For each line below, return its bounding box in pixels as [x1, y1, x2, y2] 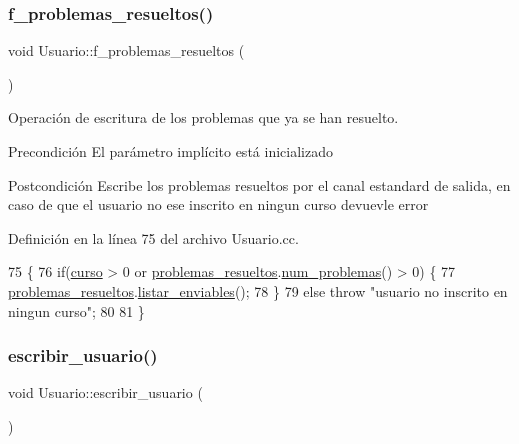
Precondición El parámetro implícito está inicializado [8, 141, 333, 161]
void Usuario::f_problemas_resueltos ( [8, 40, 245, 61]
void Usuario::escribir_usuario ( [8, 382, 203, 403]
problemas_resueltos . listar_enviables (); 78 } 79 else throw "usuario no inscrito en [8, 280, 508, 301]
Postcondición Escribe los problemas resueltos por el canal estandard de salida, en [8, 174, 511, 195]
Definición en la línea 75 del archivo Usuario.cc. [8, 227, 299, 248]
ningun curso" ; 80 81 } [8, 300, 145, 321]
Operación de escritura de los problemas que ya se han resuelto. [8, 107, 399, 128]
